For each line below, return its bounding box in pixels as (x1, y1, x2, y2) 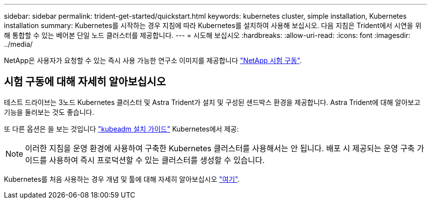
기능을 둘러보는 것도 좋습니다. (4, 107, 94, 116)
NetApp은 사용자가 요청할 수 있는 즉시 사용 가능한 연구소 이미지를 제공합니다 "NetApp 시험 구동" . (4, 56, 302, 65)
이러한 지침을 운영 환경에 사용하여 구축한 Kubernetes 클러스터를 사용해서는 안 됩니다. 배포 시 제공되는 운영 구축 (25, 143, 415, 153)
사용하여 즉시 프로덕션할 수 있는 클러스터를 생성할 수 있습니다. (49, 155, 265, 165)
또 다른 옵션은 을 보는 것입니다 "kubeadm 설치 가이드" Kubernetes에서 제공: (4, 124, 239, 133)
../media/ (4, 40, 33, 48)
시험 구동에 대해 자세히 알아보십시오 (4, 75, 166, 88)
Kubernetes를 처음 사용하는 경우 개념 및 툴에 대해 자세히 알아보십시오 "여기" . (4, 174, 240, 183)
